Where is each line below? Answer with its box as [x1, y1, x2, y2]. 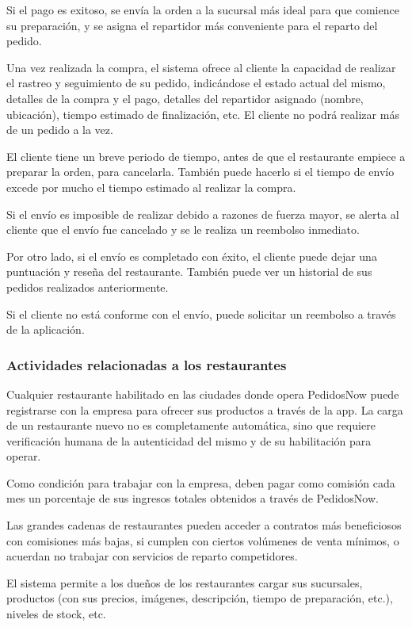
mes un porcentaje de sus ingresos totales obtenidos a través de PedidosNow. [6, 490, 379, 507]
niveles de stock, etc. [6, 606, 106, 622]
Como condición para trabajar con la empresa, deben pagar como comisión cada [6, 474, 395, 491]
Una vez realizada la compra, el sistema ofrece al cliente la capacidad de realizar [6, 59, 396, 75]
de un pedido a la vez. [6, 121, 113, 138]
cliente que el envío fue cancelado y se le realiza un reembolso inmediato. [6, 221, 360, 238]
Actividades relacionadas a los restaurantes [6, 354, 287, 374]
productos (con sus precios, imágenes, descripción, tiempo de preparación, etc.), [6, 590, 393, 606]
